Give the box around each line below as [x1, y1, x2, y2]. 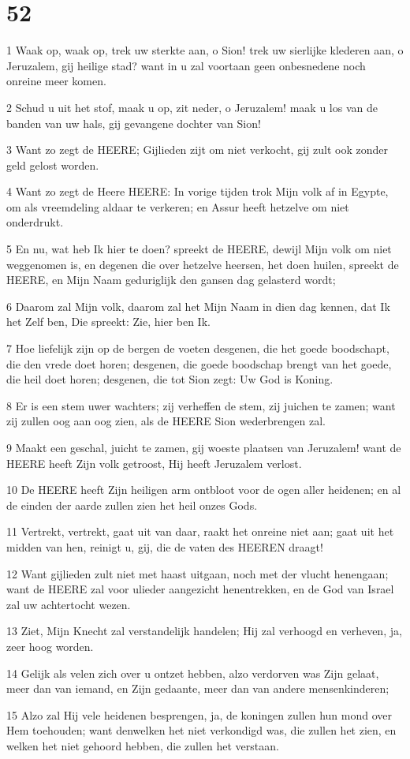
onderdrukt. [6, 214, 64, 230]
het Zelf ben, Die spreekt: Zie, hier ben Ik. [6, 313, 211, 330]
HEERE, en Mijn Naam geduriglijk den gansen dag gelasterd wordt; [6, 271, 336, 288]
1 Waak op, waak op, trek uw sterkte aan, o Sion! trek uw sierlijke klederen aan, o [6, 42, 404, 58]
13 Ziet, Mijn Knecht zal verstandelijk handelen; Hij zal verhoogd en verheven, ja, [6, 623, 402, 639]
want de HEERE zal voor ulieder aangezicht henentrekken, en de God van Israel [6, 581, 394, 597]
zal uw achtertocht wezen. [6, 596, 131, 612]
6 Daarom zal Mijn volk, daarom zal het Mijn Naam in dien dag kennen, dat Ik [6, 297, 390, 314]
